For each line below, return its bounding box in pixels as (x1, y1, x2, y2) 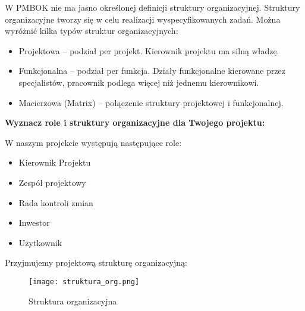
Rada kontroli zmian (18, 196, 93, 209)
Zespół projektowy (18, 176, 86, 188)
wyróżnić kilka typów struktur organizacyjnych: (5, 24, 178, 37)
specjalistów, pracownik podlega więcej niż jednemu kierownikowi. (18, 76, 259, 88)
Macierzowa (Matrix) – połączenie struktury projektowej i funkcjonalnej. (18, 96, 284, 108)
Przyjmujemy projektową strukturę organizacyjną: (5, 256, 187, 269)
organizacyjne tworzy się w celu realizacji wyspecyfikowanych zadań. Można (5, 13, 281, 25)
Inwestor (18, 216, 50, 229)
